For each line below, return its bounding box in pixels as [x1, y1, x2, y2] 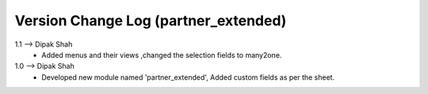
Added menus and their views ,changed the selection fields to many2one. [41, 50, 282, 59]
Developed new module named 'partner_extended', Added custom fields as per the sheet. [41, 72, 335, 82]
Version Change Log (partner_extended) [14, 12, 287, 29]
